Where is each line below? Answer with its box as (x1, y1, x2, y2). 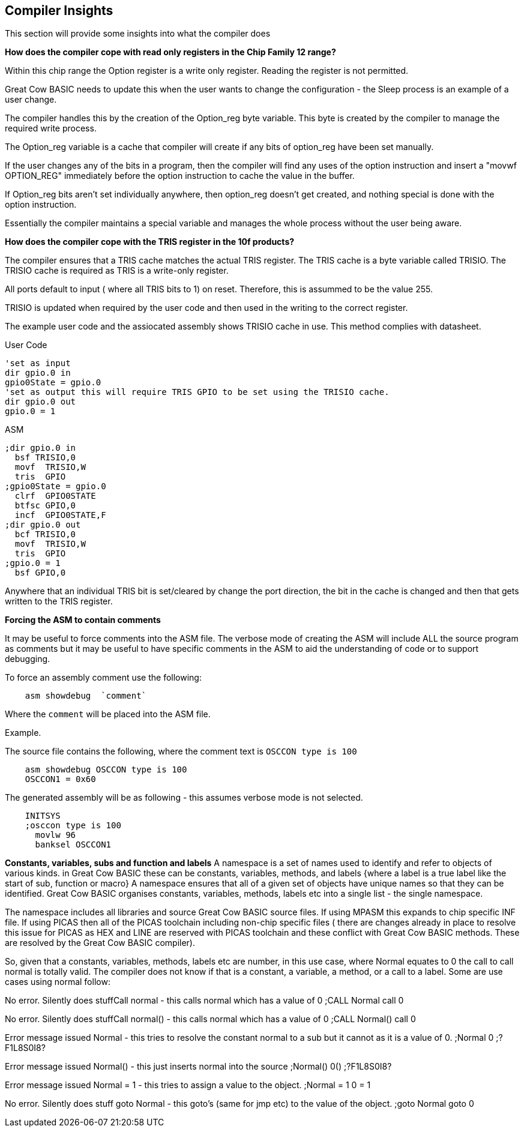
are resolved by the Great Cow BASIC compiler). (5, 938, 196, 948)
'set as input (5, 358, 71, 369)
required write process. (5, 123, 97, 134)
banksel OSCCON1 (35, 840, 112, 850)
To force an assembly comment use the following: (5, 672, 202, 683)
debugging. (5, 654, 50, 664)
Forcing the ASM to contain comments (5, 615, 161, 625)
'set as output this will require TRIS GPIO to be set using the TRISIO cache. (5, 387, 390, 397)
